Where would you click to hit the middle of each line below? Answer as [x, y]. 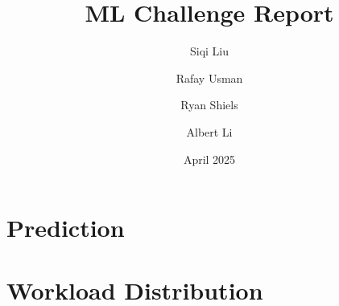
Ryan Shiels [209, 105]
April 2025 [209, 159]
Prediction [66, 228]
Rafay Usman [209, 78]
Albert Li [209, 131]
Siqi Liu [209, 51]
